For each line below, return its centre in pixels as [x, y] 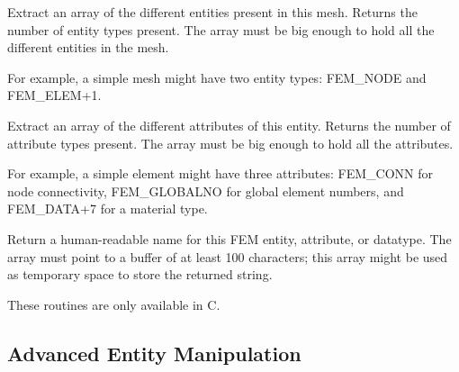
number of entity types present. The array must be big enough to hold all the [221, 29]
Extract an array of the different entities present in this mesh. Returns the [212, 12]
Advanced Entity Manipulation [154, 353]
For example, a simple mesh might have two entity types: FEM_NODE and [217, 77]
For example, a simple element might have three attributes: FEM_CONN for [220, 173]
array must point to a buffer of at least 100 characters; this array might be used [228, 256]
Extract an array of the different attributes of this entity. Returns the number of [229, 125]
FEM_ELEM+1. [54, 95]
